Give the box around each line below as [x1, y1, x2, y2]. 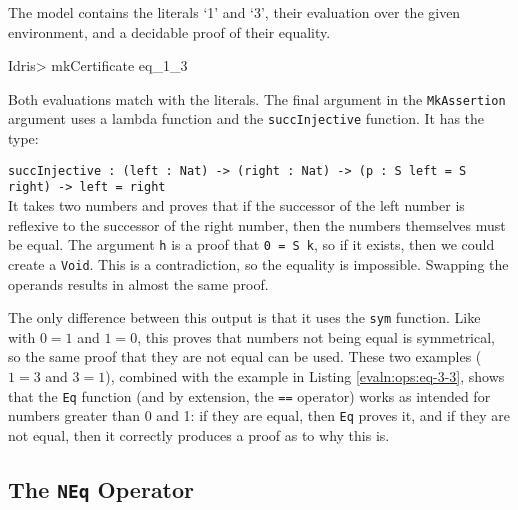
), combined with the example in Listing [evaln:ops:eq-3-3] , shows [105, 365, 505, 386]
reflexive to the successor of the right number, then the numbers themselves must [8, 214, 506, 235]
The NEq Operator [8, 473, 195, 504]
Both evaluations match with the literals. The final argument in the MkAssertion [8, 88, 506, 109]
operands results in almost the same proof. [8, 273, 269, 294]
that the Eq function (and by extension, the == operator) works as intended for [8, 385, 491, 406]
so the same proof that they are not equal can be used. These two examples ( [8, 346, 482, 367]
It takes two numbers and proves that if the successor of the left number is [8, 195, 465, 215]
